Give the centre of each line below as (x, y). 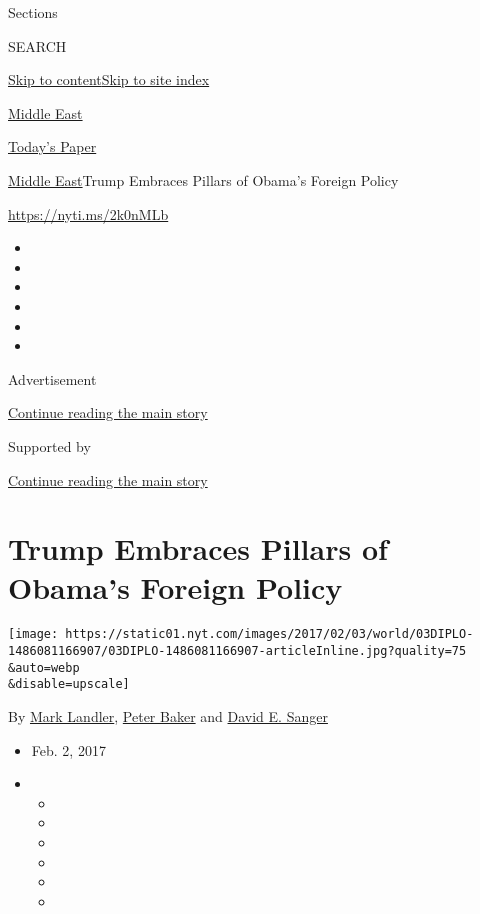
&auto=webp (44, 667)
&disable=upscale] (69, 684)
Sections (33, 12)
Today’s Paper (52, 146)
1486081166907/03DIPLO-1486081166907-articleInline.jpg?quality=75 (237, 651)
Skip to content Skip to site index (109, 79)
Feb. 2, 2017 (68, 749)
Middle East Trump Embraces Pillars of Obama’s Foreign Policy (203, 179)
